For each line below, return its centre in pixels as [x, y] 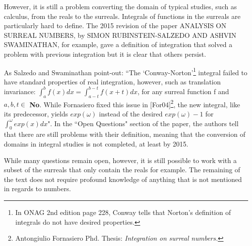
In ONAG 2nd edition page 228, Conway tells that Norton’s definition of [123, 212]
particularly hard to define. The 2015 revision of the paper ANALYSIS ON [115, 25]
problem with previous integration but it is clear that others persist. [105, 54]
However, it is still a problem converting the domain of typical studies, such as [120, 6]
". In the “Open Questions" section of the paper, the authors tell [143, 123]
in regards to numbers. [38, 189]
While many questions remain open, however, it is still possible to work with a [120, 160]
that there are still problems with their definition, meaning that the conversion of [125, 134]
